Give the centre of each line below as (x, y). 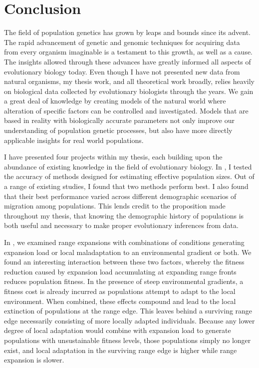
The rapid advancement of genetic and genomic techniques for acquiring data (122, 42)
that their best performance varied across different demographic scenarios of (120, 196)
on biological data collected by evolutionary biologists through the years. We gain (129, 91)
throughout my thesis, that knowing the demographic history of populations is (124, 215)
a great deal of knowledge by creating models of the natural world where (115, 101)
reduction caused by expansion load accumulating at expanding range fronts (120, 271)
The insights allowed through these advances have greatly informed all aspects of (128, 61)
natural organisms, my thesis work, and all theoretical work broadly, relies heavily (129, 81)
